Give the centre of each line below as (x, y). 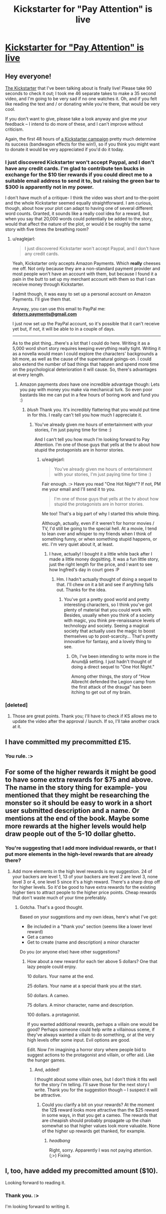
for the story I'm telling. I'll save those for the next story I (92, 1084)
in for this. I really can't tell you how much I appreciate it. (84, 415)
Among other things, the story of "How (111, 676)
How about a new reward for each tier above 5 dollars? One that (92, 961)
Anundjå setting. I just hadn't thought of (112, 661)
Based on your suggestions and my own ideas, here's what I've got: (89, 916)
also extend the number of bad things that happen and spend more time (85, 364)
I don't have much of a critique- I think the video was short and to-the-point (82, 198)
